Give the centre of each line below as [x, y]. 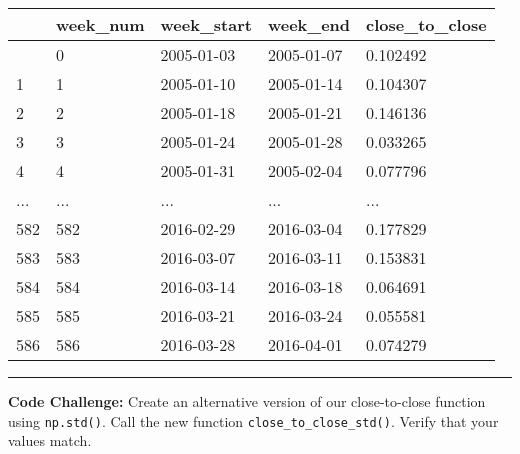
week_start [206, 24]
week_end [309, 24]
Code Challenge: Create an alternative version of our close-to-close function [247, 401]
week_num [100, 24]
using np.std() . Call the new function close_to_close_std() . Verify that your [253, 420]
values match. [50, 440]
